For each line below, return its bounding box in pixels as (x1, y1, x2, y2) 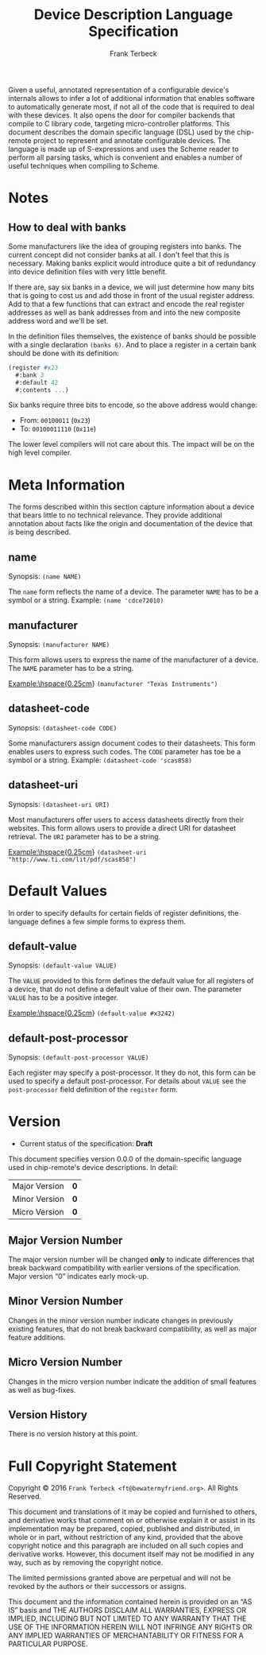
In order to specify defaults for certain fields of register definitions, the (8, 908, 239, 917)
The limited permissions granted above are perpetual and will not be (8, 1573, 232, 1583)
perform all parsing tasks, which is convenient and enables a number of (8, 153, 243, 162)
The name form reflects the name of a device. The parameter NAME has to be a (8, 587, 259, 597)
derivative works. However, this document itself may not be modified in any (8, 1549, 255, 1559)
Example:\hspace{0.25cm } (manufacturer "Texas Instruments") (8, 679, 218, 688)
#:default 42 (15, 378, 59, 386)
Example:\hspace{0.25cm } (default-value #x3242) (8, 1008, 175, 1018)
